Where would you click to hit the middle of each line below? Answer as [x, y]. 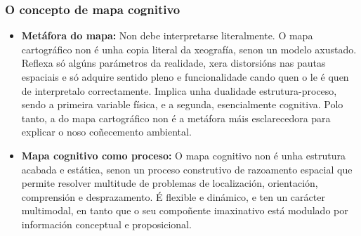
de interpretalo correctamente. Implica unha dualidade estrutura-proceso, [179, 90]
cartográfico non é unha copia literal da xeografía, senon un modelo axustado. [189, 49]
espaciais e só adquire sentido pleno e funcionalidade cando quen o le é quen [185, 77]
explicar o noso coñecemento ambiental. [106, 132]
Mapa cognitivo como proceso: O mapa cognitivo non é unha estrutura [183, 155]
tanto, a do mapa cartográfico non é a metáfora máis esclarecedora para [176, 118]
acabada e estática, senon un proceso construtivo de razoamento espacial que [187, 169]
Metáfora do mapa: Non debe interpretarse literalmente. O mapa [167, 35]
